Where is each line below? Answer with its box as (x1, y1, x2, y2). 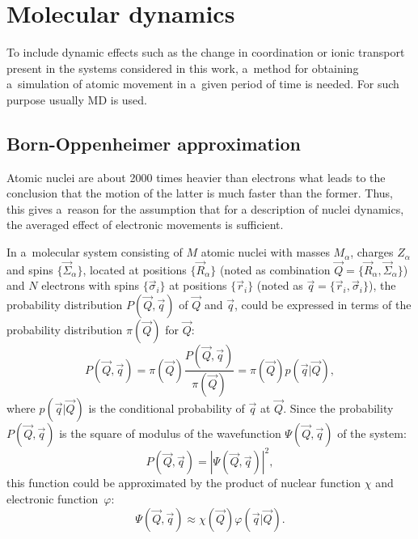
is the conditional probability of (88, 399, 245, 416)
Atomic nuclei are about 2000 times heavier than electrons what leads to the (6, 168, 386, 185)
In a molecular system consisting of (6, 244, 183, 261)
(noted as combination (219, 261, 331, 278)
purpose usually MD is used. (6, 91, 148, 108)
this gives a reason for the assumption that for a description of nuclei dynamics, (6, 200, 404, 217)
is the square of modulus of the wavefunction (59, 424, 281, 441)
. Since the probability (283, 399, 394, 416)
